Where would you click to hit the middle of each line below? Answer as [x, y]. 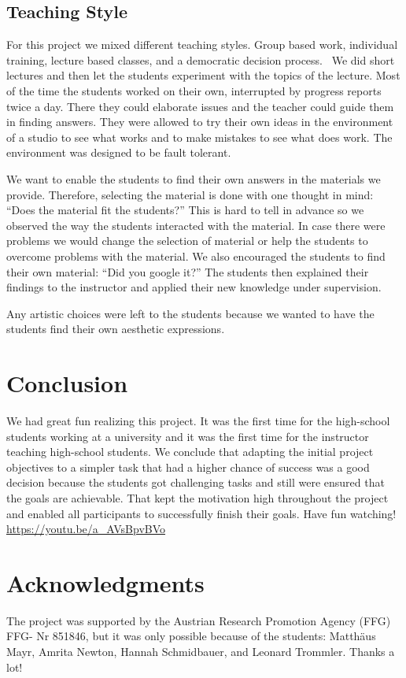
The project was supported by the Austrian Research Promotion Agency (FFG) [199, 620]
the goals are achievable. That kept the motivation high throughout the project [197, 497]
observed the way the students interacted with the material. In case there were [196, 225]
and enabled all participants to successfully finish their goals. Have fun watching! [201, 513]
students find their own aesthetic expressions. [116, 329]
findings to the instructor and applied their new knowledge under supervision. [194, 287]
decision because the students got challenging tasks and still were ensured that [196, 482]
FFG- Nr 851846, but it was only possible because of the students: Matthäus [191, 636]
